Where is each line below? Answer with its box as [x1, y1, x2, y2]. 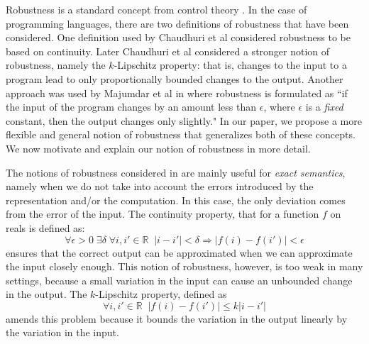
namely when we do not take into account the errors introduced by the [6, 179, 314, 194]
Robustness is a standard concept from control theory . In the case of [6, 2, 307, 16]
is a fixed [305, 99, 343, 114]
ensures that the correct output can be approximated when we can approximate [6, 245, 353, 260]
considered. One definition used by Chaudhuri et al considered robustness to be [6, 30, 351, 45]
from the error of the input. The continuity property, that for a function [6, 206, 319, 221]
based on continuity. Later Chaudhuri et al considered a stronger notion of [6, 43, 330, 58]
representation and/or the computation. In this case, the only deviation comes [6, 192, 346, 207]
